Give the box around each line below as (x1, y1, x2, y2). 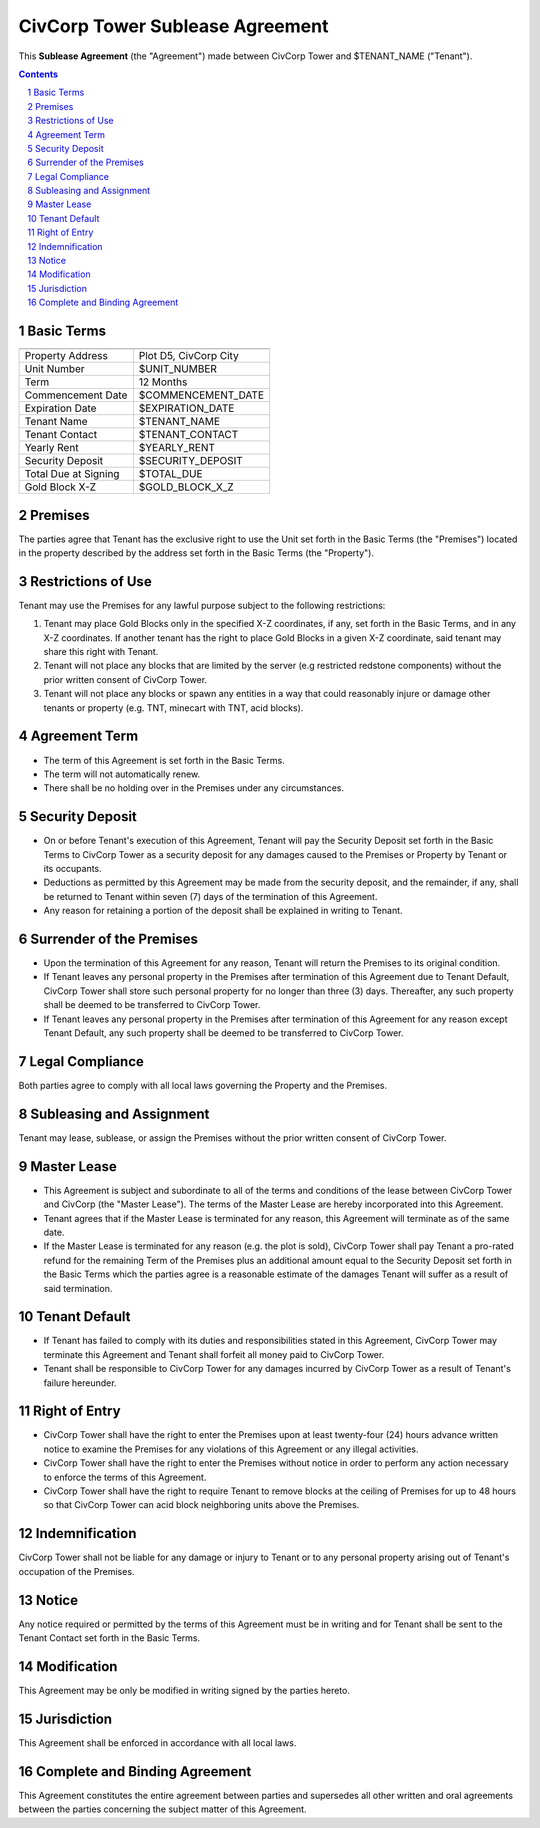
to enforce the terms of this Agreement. (43, 1471, 207, 1483)
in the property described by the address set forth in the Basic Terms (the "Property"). (18, 547, 375, 559)
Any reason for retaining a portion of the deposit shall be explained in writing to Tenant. (43, 905, 404, 917)
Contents (18, 68, 59, 80)
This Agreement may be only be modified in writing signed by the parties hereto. (18, 1684, 350, 1696)
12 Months (138, 375, 188, 389)
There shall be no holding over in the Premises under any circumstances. (43, 782, 345, 794)
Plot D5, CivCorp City (138, 349, 239, 363)
